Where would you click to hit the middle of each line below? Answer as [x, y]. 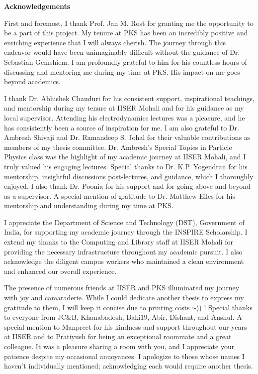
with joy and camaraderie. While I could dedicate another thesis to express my [124, 298]
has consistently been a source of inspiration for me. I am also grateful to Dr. [122, 127]
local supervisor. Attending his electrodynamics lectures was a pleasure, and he [125, 117]
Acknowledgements [37, 6]
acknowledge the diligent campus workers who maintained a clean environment [124, 261]
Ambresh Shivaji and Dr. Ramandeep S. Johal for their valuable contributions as [127, 137]
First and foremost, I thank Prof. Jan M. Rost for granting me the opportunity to [129, 23]
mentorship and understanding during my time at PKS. [89, 205]
